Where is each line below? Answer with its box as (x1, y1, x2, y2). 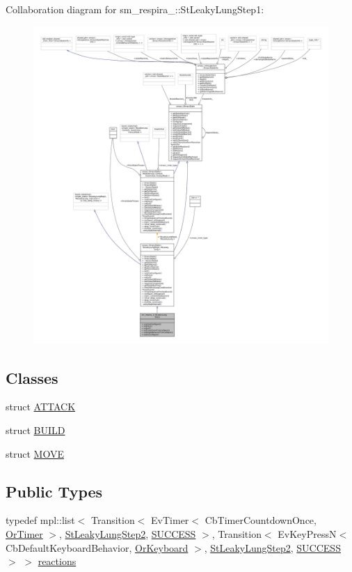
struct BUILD (6, 423, 65, 438)
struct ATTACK (6, 399, 76, 414)
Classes (6, 366, 58, 388)
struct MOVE (6, 446, 64, 461)
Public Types (6, 480, 103, 502)
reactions (38, 554, 77, 569)
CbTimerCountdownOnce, (205, 513, 317, 527)
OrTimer (6, 527, 43, 541)
